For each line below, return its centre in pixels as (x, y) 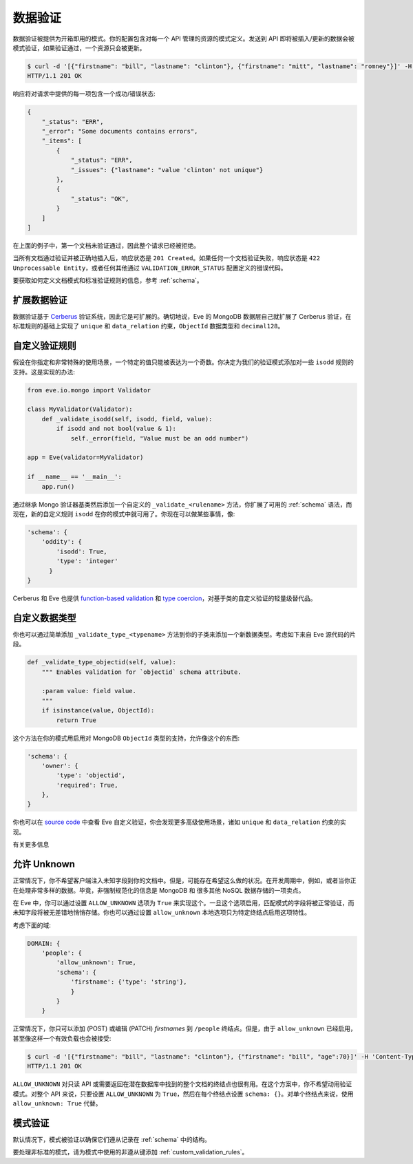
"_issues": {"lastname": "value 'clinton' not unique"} (167, 170)
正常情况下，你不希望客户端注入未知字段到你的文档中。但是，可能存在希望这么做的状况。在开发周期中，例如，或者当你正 (184, 880)
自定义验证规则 (44, 346)
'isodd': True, (82, 551)
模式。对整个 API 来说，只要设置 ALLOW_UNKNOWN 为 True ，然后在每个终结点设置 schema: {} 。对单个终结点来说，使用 (183, 1094)
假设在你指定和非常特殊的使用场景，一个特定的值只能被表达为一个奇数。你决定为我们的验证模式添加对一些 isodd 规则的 (183, 362)
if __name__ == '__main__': (74, 477)
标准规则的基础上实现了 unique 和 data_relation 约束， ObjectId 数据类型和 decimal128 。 (148, 326)
